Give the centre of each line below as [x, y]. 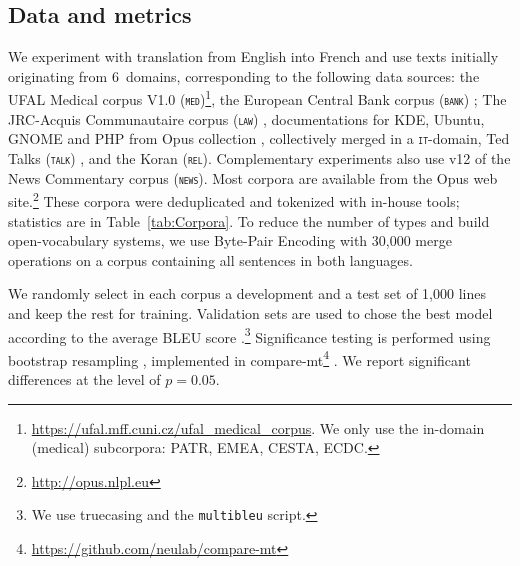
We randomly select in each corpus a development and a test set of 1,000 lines [247, 293]
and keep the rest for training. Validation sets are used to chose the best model [250, 312]
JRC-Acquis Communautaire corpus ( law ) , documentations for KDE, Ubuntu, [246, 118]
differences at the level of [84, 379]
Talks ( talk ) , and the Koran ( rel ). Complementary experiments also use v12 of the [259, 158]
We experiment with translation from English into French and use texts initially [253, 56]
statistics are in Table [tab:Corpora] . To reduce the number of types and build [249, 220]
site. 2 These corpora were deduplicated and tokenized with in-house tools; [234, 199]
